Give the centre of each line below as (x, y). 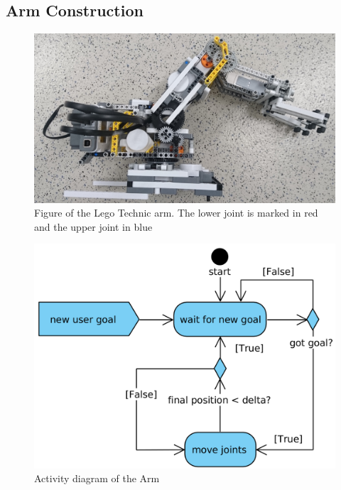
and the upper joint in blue (93, 226)
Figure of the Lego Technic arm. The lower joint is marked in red (176, 213)
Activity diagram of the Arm (97, 478)
